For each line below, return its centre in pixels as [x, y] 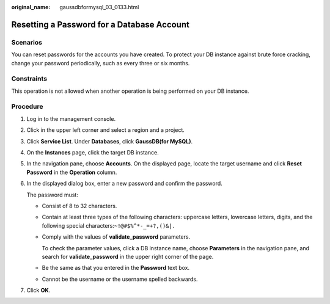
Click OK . [38, 291]
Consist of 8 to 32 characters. [79, 206]
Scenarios [27, 42]
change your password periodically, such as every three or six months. [101, 63]
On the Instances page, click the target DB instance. [93, 152]
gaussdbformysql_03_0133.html [99, 7]
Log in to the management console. [71, 118]
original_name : [31, 7]
